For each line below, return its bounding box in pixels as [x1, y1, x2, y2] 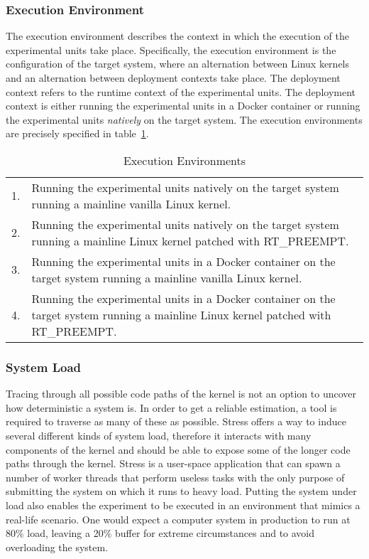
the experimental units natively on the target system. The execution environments [6, 112, 363, 127]
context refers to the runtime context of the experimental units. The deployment [6, 84, 356, 99]
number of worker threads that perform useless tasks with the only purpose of [6, 469, 345, 484]
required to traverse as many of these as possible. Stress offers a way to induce [6, 414, 346, 429]
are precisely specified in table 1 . [6, 126, 149, 141]
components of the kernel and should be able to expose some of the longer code [6, 442, 351, 457]
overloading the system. [6, 539, 109, 554]
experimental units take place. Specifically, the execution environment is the [6, 42, 336, 57]
